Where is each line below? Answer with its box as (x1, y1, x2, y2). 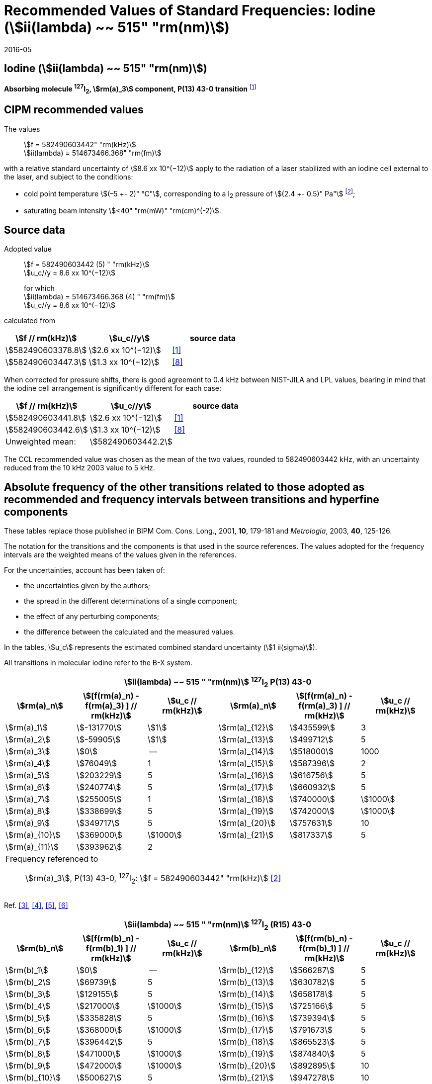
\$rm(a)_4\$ (5, 758, 50, 768)
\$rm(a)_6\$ (5, 782, 50, 792)
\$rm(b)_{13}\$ (218, 977, 274, 987)
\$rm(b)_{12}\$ (218, 965, 274, 975)
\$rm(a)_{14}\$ (218, 746, 274, 756)
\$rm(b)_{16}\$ (218, 1012, 274, 1023)
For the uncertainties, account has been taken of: (4, 566, 165, 575)
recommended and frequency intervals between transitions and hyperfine (4, 493, 379, 506)
